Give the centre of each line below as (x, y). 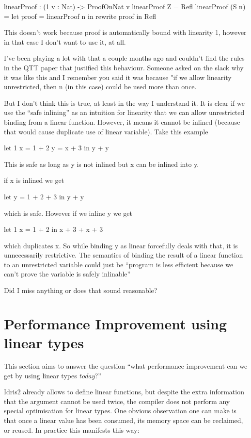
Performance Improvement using (116, 323)
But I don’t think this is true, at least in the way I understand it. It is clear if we (124, 103)
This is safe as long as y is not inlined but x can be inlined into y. (102, 164)
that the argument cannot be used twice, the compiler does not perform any (117, 401)
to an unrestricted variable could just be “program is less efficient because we (119, 264)
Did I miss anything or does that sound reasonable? (81, 290)
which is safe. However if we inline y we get (68, 213)
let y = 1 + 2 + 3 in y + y (44, 196)
